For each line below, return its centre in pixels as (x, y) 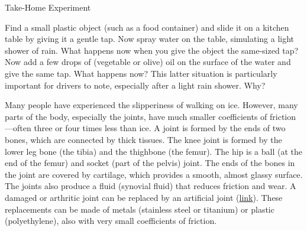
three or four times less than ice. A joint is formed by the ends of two (160, 128)
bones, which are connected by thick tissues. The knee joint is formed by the (143, 139)
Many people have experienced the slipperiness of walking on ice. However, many (151, 105)
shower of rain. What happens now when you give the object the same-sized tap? (152, 50)
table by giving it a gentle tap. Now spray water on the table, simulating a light (150, 39)
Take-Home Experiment (48, 7)
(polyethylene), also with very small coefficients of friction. (111, 221)
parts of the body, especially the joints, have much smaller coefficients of (136, 116)
